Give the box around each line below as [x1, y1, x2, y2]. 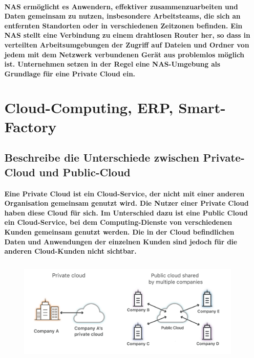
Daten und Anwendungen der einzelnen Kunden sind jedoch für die [4, 236, 237, 246]
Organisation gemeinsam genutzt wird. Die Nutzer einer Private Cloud [4, 198, 249, 208]
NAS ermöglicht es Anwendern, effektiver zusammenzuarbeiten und [4, 1, 238, 11]
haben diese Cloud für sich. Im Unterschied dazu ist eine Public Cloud [4, 207, 248, 217]
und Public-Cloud [39, 164, 130, 179]
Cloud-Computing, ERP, [4, 97, 173, 117]
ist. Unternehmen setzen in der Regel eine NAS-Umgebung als [4, 59, 220, 69]
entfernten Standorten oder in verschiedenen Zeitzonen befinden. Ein [4, 20, 243, 30]
